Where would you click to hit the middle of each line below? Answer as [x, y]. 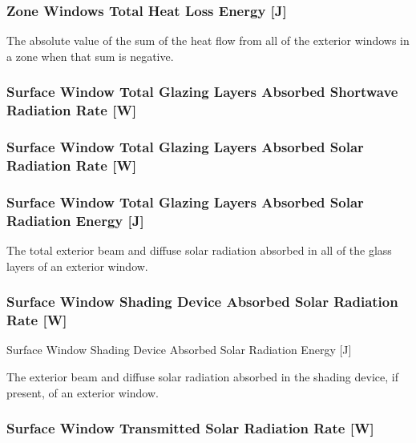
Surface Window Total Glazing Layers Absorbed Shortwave [202, 92]
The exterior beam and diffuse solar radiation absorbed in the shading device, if [202, 377]
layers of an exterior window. [77, 266]
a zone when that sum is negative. [90, 56]
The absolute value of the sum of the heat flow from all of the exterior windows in [208, 40]
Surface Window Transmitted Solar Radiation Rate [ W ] [190, 428]
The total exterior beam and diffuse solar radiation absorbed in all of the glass [199, 250]
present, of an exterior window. [83, 392]
